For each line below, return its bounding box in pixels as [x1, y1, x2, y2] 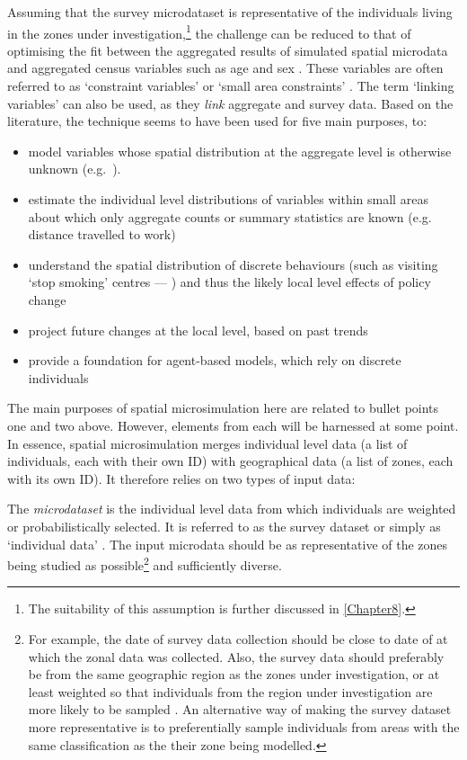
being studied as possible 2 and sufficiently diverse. [7, 553, 282, 574]
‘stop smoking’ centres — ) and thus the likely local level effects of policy [28, 273, 431, 291]
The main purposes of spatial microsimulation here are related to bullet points [7, 398, 439, 417]
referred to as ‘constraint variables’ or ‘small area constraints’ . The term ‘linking [7, 76, 454, 95]
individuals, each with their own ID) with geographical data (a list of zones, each [7, 452, 454, 470]
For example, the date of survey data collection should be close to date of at [28, 629, 448, 648]
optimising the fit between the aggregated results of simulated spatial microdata [7, 40, 448, 59]
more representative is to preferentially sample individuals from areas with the [28, 717, 460, 736]
